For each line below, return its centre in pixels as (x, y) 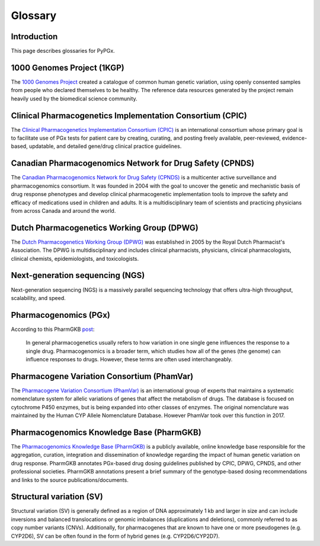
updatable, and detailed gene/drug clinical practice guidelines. (105, 146)
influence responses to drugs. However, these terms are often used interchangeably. (129, 359)
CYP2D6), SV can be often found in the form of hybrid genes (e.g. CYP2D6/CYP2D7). (116, 536)
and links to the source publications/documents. (70, 480)
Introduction (34, 37)
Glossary (34, 15)
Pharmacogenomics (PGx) (61, 315)
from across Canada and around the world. (63, 210)
